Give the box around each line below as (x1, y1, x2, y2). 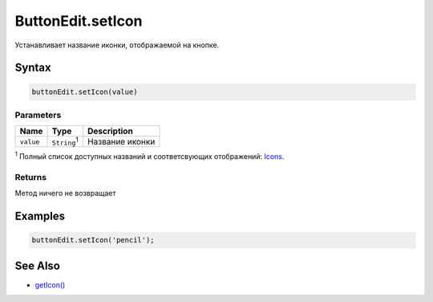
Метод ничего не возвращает (14, 189, 116, 198)
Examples (14, 210, 66, 223)
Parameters (14, 109, 62, 120)
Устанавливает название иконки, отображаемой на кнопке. (14, 40, 220, 50)
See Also (14, 259, 60, 272)
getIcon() (34, 280, 66, 289)
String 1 (51, 135, 79, 147)
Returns (14, 172, 47, 183)
